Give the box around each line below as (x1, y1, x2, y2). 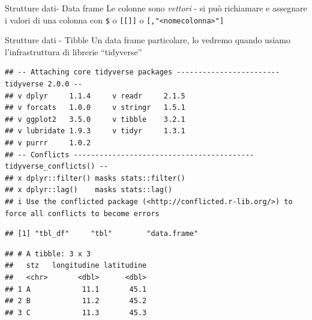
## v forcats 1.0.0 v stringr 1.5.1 (5, 103, 185, 112)
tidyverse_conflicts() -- (5, 162, 108, 171)
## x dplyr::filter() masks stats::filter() (5, 174, 185, 183)
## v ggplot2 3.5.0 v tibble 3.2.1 (5, 115, 185, 124)
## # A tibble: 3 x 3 (5, 249, 91, 258)
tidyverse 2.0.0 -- (5, 80, 82, 89)
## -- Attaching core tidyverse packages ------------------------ (5, 68, 280, 77)
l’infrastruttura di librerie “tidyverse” (5, 45, 142, 58)
